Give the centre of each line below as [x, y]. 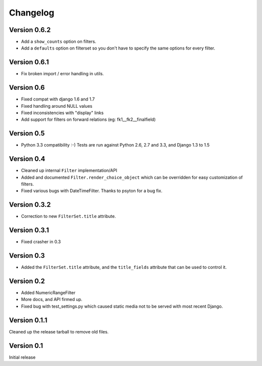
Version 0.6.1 [29, 62]
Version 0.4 [27, 159]
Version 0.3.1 [29, 230]
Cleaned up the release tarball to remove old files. [59, 332]
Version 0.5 [27, 133]
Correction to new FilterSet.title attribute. [68, 216]
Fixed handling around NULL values [57, 106]
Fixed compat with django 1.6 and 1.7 [58, 99]
